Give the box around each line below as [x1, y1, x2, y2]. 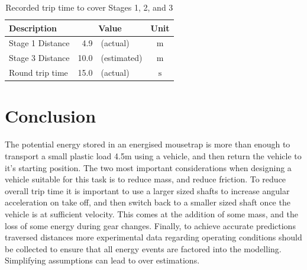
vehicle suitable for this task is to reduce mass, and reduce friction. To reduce [5, 173, 286, 185]
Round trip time [9, 66, 68, 79]
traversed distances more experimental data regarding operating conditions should [5, 231, 302, 243]
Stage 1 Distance [9, 37, 70, 49]
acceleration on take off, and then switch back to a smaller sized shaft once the [5, 196, 290, 208]
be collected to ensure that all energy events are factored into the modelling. [5, 242, 282, 255]
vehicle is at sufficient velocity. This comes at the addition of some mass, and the [5, 207, 298, 220]
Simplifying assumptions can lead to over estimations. [5, 254, 200, 266]
